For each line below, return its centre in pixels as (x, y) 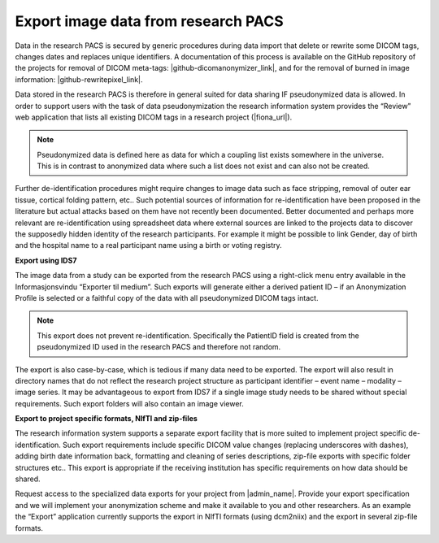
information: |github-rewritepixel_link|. (79, 79)
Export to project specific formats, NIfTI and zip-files (106, 419)
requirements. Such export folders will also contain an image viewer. (129, 403)
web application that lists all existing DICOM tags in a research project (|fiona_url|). (154, 117)
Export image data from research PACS (149, 21)
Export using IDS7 (46, 260)
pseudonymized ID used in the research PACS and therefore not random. (159, 347)
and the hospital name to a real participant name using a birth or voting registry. (148, 245)
